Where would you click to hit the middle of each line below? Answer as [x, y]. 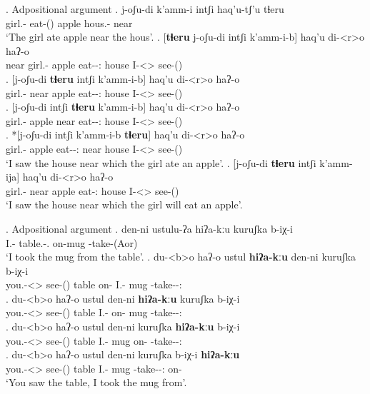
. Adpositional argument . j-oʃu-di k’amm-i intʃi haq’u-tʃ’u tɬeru [145, 9]
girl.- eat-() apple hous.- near [69, 22]
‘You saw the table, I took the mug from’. [96, 382]
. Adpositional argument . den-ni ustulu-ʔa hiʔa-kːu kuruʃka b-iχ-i [149, 228]
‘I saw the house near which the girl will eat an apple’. [124, 204]
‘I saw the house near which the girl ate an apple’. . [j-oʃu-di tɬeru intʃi [161, 162]
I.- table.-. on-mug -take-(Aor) [72, 242]
